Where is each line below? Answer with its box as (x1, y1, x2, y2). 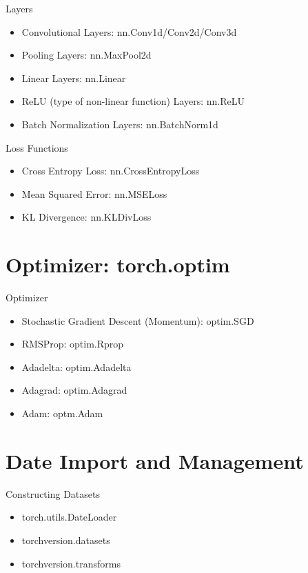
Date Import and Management (6, 446, 304, 474)
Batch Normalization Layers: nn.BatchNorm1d (21, 117, 218, 131)
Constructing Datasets (6, 486, 100, 501)
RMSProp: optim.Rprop (21, 336, 124, 351)
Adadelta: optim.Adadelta (21, 359, 132, 374)
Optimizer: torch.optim (6, 250, 230, 279)
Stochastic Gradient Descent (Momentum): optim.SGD (21, 313, 254, 328)
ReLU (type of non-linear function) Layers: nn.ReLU (21, 94, 245, 108)
